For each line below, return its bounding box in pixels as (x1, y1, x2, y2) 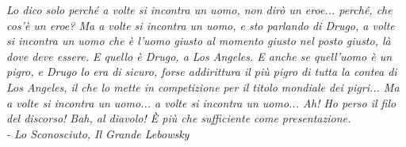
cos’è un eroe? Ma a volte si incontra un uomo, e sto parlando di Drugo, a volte (6, 17, 395, 33)
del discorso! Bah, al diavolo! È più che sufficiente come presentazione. (6, 110, 351, 126)
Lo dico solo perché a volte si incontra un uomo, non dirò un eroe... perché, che (6, 2, 393, 17)
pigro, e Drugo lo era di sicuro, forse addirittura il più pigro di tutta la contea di (6, 63, 397, 80)
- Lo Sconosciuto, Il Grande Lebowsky (6, 125, 190, 141)
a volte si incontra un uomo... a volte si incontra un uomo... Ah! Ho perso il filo (6, 94, 396, 111)
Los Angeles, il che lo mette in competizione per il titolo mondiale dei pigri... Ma (6, 78, 400, 95)
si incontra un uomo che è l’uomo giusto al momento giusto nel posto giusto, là (6, 32, 391, 49)
